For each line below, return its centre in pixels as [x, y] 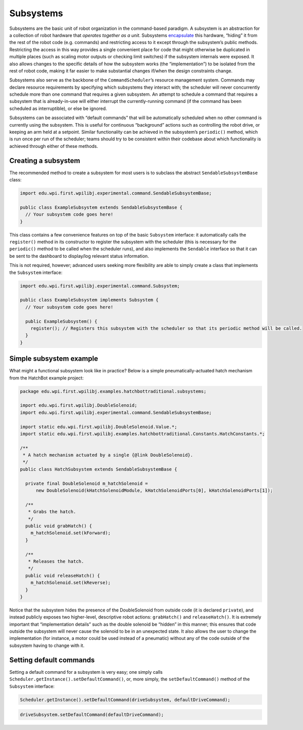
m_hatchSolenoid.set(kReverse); [71, 583]
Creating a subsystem [45, 160]
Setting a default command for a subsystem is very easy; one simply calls [86, 672]
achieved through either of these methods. [54, 146]
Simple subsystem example [54, 359]
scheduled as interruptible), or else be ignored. [58, 108]
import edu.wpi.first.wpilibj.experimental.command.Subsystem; [100, 286]
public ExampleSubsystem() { [62, 321]
